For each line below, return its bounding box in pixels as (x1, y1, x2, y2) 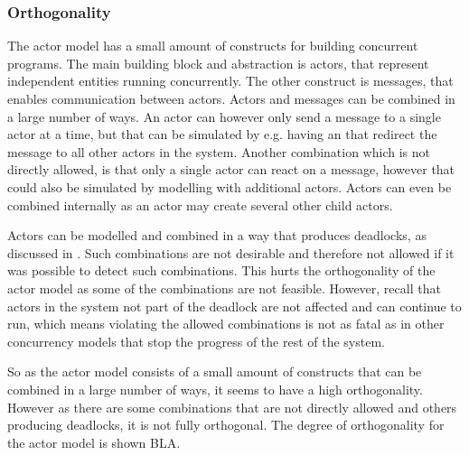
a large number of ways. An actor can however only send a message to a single (7, 107, 441, 125)
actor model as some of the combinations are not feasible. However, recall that (7, 278, 441, 297)
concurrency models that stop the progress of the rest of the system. (7, 331, 385, 350)
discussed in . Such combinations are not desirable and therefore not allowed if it (7, 243, 455, 262)
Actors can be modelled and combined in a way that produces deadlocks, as (7, 226, 427, 245)
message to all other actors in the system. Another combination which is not (7, 142, 430, 161)
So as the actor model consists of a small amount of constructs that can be (7, 362, 422, 381)
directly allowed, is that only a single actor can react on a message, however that (7, 160, 455, 179)
